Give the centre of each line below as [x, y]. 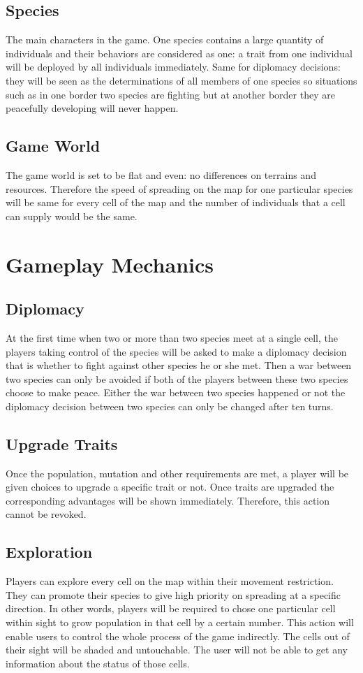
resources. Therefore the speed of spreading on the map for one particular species [179, 188]
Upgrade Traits [62, 443]
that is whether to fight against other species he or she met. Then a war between [179, 365]
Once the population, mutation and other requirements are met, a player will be [177, 473]
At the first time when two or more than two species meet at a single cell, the [172, 337]
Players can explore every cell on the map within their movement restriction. [170, 581]
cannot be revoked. [46, 514]
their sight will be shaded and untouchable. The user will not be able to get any [177, 650]
